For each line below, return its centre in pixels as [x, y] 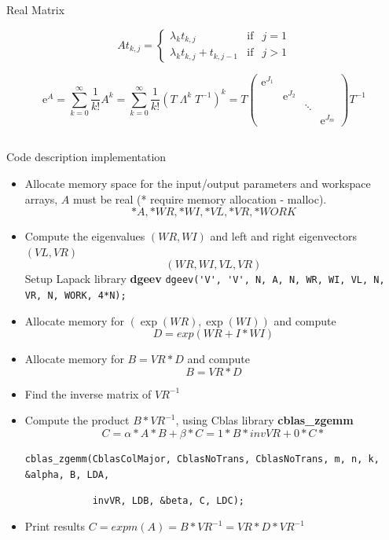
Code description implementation [86, 157]
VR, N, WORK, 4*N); [75, 296]
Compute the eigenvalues [85, 236]
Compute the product [77, 420]
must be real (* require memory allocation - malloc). [200, 198]
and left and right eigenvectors [284, 236]
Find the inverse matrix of [88, 393]
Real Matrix [36, 9]
